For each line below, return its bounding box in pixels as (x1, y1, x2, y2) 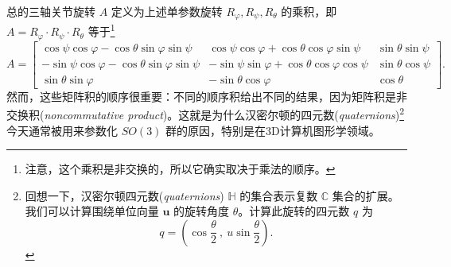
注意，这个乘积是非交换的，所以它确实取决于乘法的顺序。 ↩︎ (25, 161, 336, 177)
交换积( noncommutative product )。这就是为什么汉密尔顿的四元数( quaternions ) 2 (6, 104, 405, 122)
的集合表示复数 (239, 187, 318, 203)
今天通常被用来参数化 (6, 122, 118, 138)
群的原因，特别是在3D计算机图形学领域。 (165, 122, 380, 138)
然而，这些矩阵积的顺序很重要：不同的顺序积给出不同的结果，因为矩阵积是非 (6, 87, 407, 104)
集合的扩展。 (332, 187, 399, 203)
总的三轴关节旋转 (6, 3, 95, 19)
